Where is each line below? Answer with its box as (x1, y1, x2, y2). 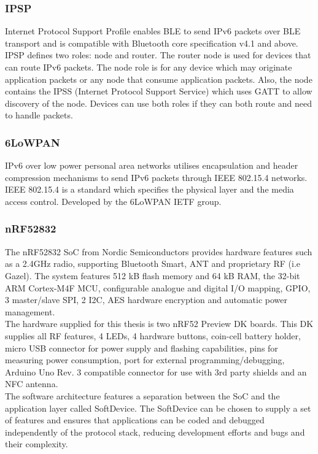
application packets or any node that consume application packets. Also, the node (5, 72, 312, 85)
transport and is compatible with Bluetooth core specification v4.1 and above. (5, 36, 298, 49)
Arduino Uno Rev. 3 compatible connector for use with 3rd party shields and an (5, 365, 307, 378)
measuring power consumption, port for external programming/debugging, (5, 353, 285, 366)
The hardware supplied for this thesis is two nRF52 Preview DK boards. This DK (5, 317, 314, 330)
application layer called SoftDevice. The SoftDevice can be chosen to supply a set (5, 401, 311, 414)
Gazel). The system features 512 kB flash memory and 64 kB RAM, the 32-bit (5, 269, 300, 282)
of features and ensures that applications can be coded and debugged (5, 414, 265, 426)
